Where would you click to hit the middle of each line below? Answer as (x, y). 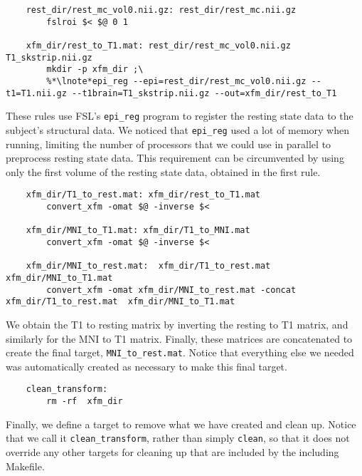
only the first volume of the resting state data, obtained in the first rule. (163, 171)
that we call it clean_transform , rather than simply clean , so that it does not (178, 438)
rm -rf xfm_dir (85, 401)
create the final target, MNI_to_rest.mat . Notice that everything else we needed (180, 352)
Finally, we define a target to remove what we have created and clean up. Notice (181, 424)
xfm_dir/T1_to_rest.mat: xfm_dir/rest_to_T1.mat (143, 195)
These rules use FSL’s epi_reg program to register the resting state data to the (180, 116)
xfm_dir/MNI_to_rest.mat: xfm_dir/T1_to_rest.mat (148, 266)
